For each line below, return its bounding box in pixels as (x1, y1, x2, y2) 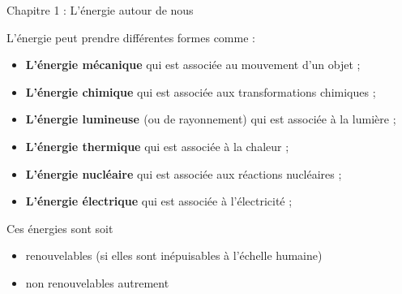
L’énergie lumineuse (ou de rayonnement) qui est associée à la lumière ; (25, 110, 396, 128)
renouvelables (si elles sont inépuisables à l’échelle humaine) (25, 247, 323, 264)
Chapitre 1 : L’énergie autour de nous (6, 2, 194, 18)
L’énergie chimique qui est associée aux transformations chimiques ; (25, 83, 376, 100)
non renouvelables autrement (25, 274, 169, 291)
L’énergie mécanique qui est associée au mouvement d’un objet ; (25, 56, 361, 73)
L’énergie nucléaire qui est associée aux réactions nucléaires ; (25, 165, 342, 182)
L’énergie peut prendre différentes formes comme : (6, 28, 255, 45)
